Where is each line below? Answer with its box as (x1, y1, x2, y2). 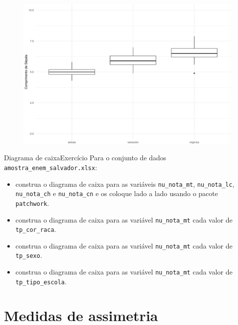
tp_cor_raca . (15, 224, 56, 234)
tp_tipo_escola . (15, 276, 67, 286)
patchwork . (15, 198, 49, 208)
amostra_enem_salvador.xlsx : (4, 162, 97, 172)
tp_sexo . (15, 250, 42, 260)
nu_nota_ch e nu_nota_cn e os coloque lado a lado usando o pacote (15, 188, 218, 199)
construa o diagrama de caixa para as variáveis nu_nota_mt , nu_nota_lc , (15, 178, 235, 189)
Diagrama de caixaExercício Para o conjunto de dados (4, 152, 167, 163)
